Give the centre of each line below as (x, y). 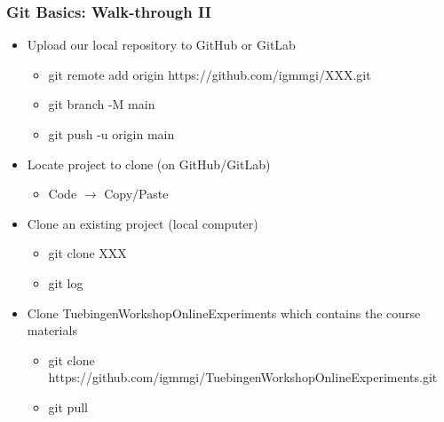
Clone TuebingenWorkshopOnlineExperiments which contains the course (224, 313)
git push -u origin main (111, 134)
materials (52, 330)
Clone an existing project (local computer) (143, 223)
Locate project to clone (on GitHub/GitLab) (149, 164)
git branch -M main (102, 104)
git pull (68, 406)
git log (66, 282)
